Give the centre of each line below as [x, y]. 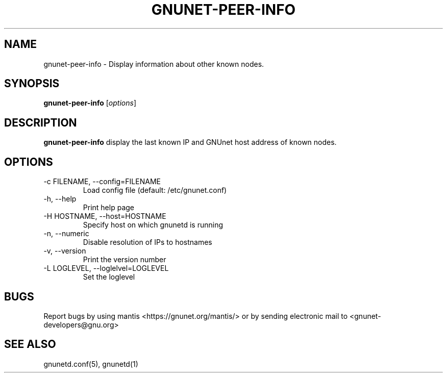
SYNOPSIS [32, 84]
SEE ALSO [30, 344]
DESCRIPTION [41, 122]
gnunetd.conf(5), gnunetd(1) [91, 364]
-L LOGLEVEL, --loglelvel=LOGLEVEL [106, 268]
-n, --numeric [66, 234]
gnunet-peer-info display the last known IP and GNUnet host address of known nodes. [190, 142]
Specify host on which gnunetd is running [153, 225]
